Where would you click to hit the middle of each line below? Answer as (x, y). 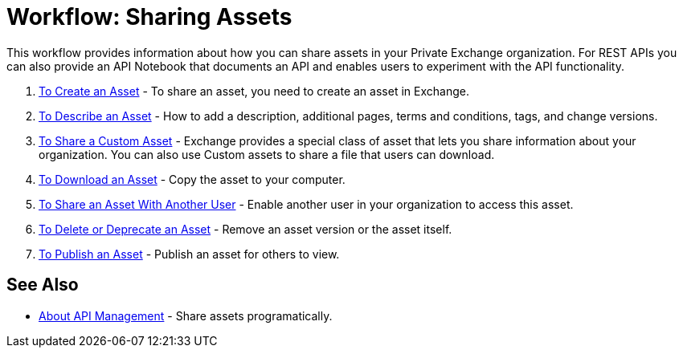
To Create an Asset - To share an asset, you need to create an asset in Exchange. (254, 91)
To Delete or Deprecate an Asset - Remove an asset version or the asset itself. (245, 229)
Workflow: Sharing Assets (149, 17)
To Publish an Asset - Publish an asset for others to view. (189, 254)
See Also (43, 285)
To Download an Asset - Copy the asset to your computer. (192, 179)
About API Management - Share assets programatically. (186, 315)
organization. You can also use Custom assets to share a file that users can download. (267, 154)
